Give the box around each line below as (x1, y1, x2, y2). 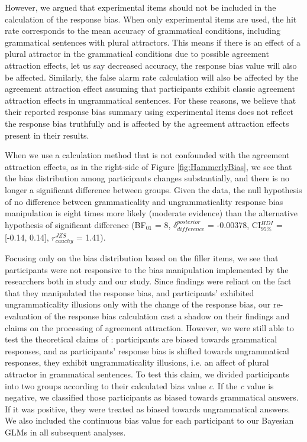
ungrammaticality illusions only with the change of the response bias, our (5, 298, 271, 310)
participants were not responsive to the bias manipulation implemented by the (5, 263, 289, 276)
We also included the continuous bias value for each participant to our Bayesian (5, 414, 294, 427)
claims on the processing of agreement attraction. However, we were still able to (5, 321, 294, 334)
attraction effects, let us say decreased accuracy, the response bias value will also (5, 59, 297, 71)
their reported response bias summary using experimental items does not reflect (5, 105, 294, 118)
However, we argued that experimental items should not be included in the (5, 1, 276, 13)
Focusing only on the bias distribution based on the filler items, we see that (5, 252, 279, 264)
